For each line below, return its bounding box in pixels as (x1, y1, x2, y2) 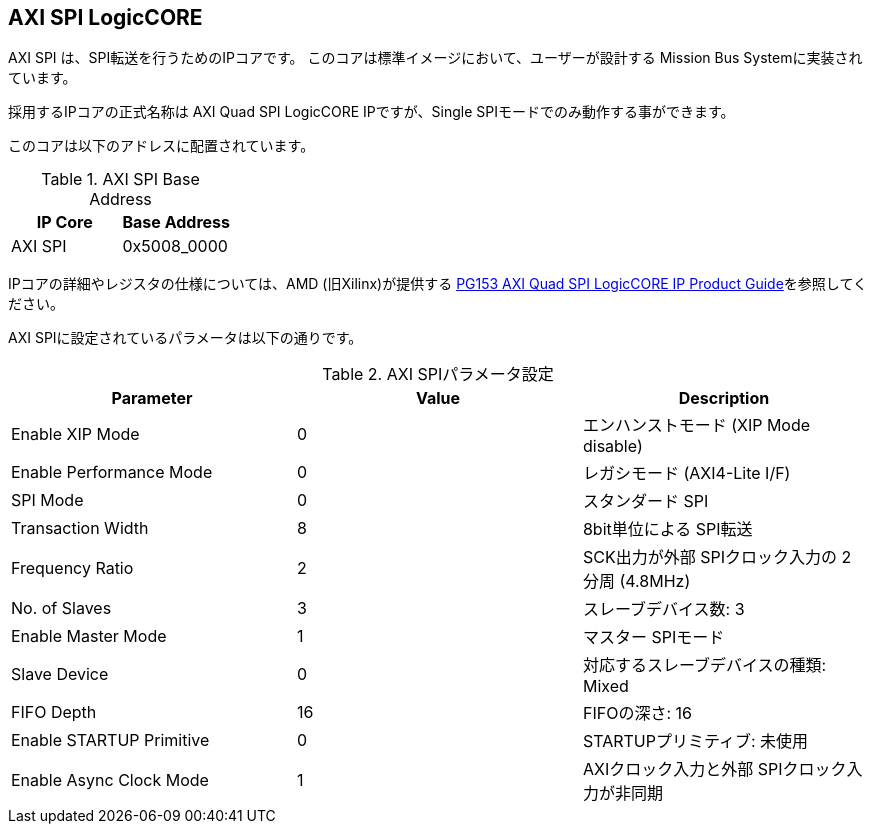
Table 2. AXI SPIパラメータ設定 (322, 364, 554, 385)
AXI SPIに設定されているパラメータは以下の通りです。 (8, 329, 363, 347)
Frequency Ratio (11, 558, 134, 579)
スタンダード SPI (582, 491, 709, 512)
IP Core (36, 212, 93, 233)
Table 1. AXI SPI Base (41, 169, 200, 190)
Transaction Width (11, 518, 149, 539)
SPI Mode (11, 490, 84, 511)
